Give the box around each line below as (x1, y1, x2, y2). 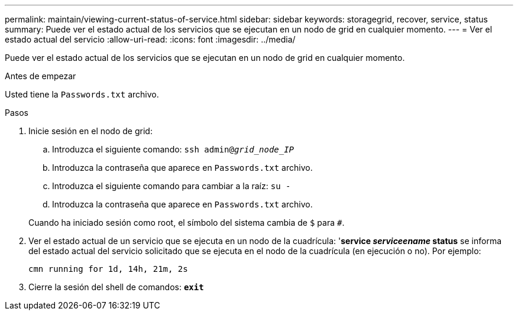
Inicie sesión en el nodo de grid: (28, 126, 153, 136)
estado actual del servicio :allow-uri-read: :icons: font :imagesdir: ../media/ (5, 34, 296, 44)
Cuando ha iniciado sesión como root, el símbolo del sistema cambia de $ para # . (28, 217, 345, 228)
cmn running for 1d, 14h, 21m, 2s (28, 264, 188, 274)
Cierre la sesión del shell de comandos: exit (28, 282, 204, 292)
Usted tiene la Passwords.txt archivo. (5, 89, 159, 99)
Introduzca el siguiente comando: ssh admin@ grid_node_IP (52, 144, 294, 154)
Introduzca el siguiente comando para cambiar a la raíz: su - (52, 181, 291, 191)
